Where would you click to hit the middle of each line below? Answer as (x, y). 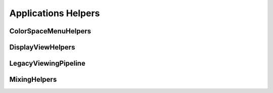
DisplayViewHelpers (42, 47)
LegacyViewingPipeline (47, 63)
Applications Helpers (55, 13)
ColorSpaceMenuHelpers (50, 31)
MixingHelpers (33, 80)
